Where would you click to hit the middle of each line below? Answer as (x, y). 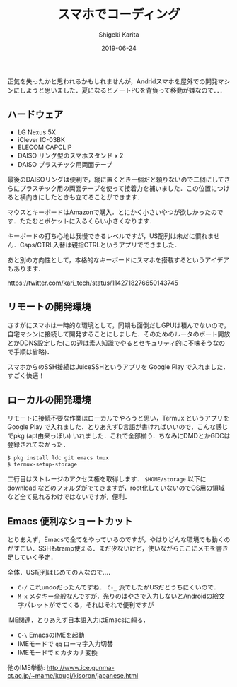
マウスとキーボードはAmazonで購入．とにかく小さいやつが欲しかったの (112, 212)
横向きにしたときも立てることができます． (81, 197)
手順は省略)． (33, 351)
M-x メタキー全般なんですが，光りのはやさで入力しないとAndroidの (115, 596)
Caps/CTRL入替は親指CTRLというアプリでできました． (100, 245)
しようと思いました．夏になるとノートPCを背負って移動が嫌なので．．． (123, 90)
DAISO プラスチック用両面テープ (65, 164)
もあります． (26, 269)
